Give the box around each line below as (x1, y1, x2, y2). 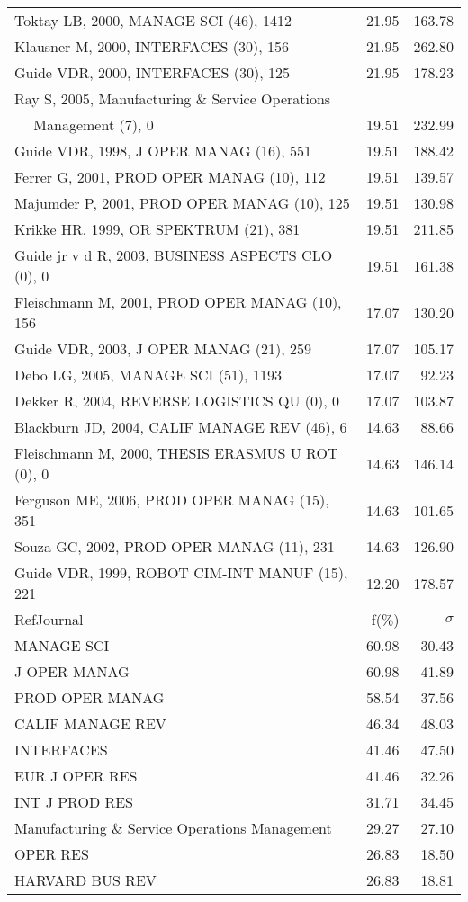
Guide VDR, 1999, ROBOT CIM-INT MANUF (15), (14, 562, 348, 583)
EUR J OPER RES (14, 765, 138, 786)
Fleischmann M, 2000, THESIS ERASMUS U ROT (14, 442, 338, 463)
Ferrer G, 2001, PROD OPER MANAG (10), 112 (14, 166, 326, 187)
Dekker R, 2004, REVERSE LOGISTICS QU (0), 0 (14, 390, 340, 411)
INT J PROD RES (14, 791, 134, 812)
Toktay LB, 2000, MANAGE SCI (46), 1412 (14, 10, 292, 31)
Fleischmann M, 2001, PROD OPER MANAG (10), (14, 291, 342, 312)
